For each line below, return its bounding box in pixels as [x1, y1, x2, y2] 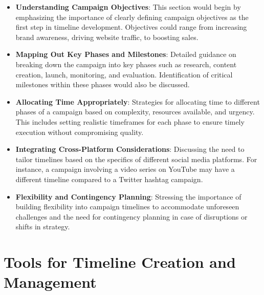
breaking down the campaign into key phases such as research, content [15, 58, 237, 69]
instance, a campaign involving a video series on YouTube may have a [15, 164, 235, 174]
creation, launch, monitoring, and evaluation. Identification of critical [15, 69, 233, 80]
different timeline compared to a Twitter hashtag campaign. [15, 173, 203, 184]
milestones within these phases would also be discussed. [15, 79, 190, 90]
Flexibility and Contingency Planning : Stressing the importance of [15, 191, 241, 202]
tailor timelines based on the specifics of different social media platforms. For [15, 153, 257, 164]
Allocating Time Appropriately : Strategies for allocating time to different [15, 96, 260, 107]
